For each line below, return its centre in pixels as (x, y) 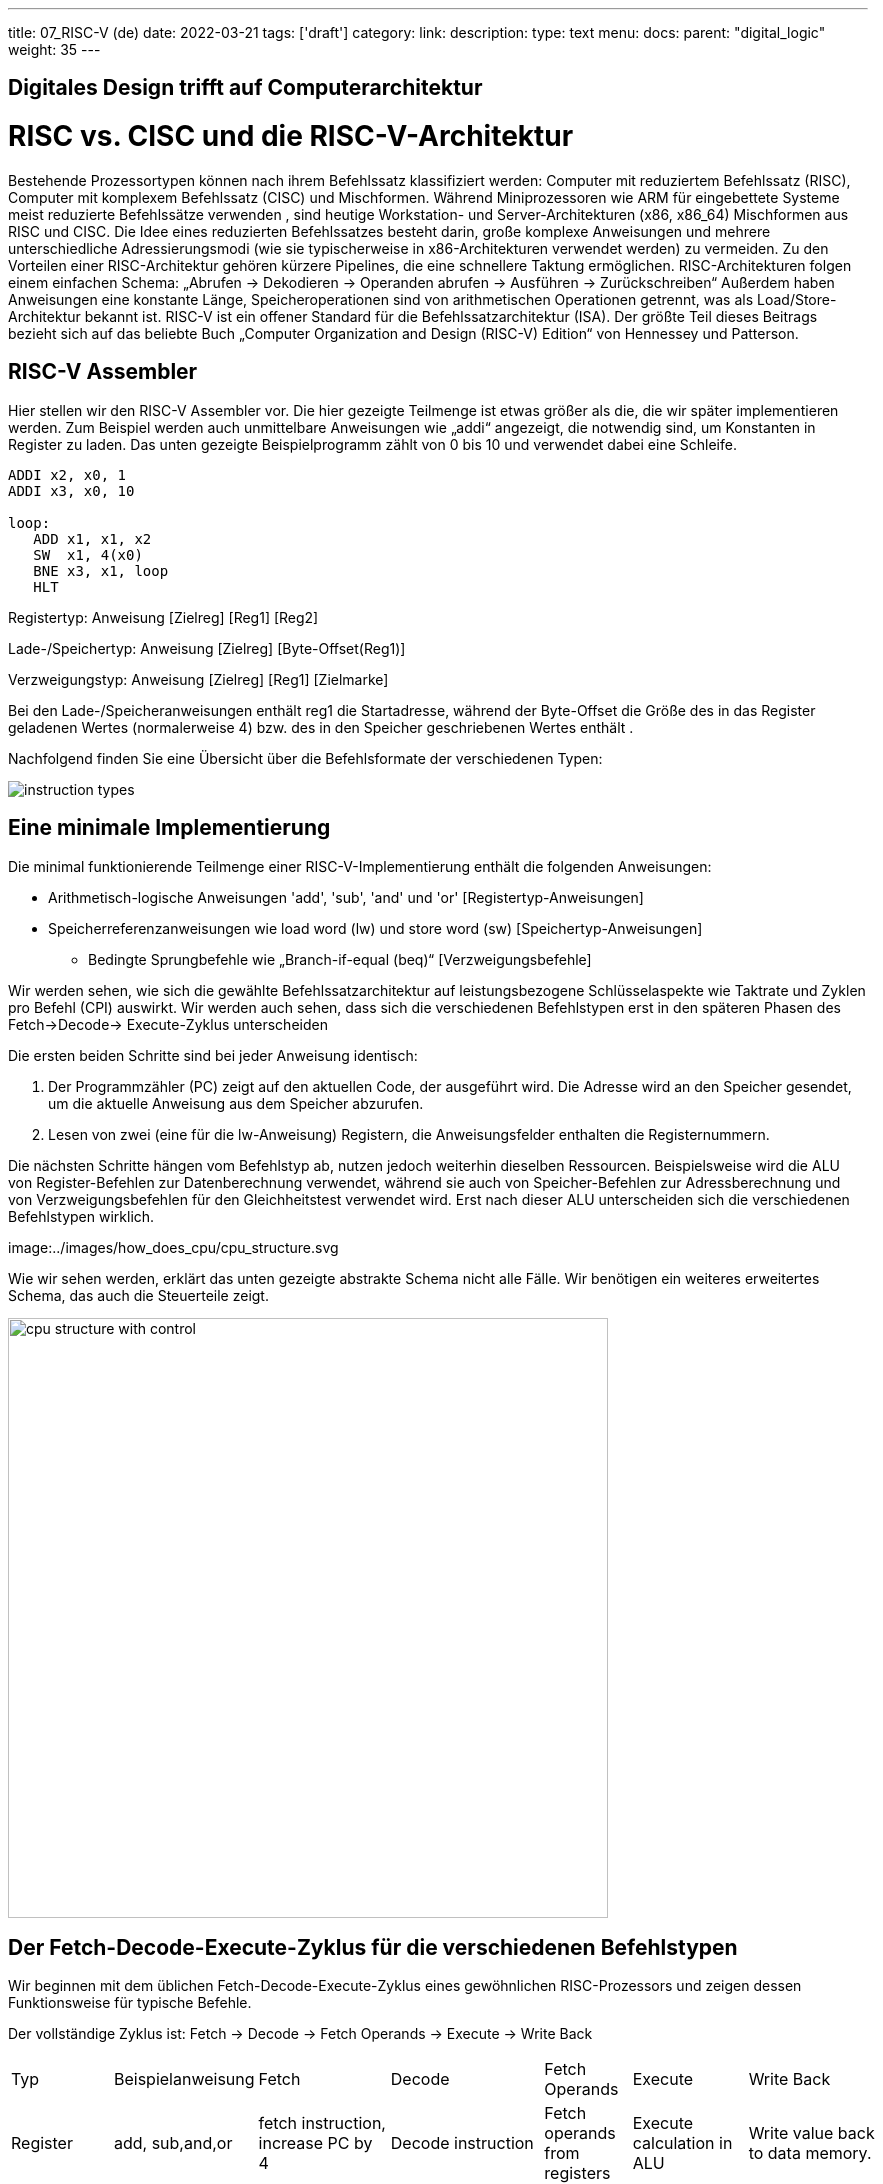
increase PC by (315, 2143)
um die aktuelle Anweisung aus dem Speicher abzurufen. (236, 1103)
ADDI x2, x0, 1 (67, 474)
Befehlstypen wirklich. (81, 1216)
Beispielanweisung (184, 2079)
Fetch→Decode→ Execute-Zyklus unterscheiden (168, 1024)
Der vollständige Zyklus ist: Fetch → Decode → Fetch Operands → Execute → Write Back (300, 2034)
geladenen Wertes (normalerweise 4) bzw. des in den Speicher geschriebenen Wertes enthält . (321, 727)
